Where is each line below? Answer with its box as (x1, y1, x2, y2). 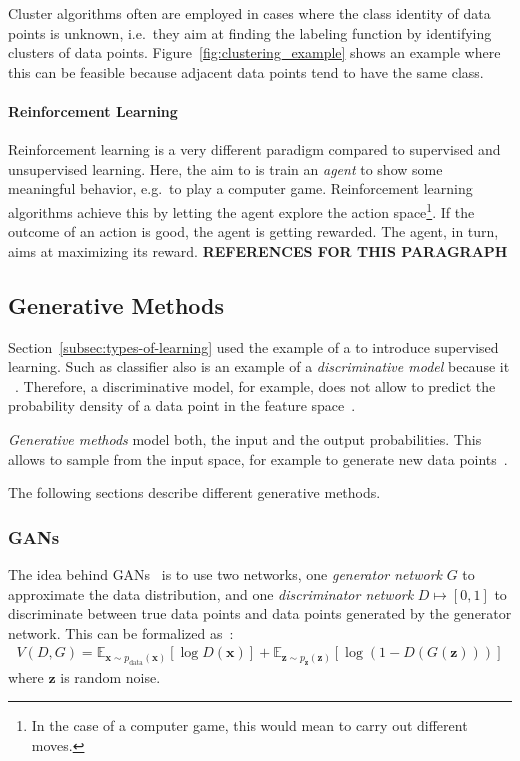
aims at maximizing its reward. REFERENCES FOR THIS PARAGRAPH (8, 240, 508, 261)
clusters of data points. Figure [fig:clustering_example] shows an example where (8, 42, 501, 63)
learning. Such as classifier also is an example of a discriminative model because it (8, 356, 510, 377)
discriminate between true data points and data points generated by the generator (8, 603, 512, 624)
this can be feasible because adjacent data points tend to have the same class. (8, 61, 484, 82)
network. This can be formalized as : (8, 622, 234, 643)
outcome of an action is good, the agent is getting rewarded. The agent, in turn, (8, 221, 499, 242)
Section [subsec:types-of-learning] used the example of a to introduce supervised (8, 336, 499, 357)
